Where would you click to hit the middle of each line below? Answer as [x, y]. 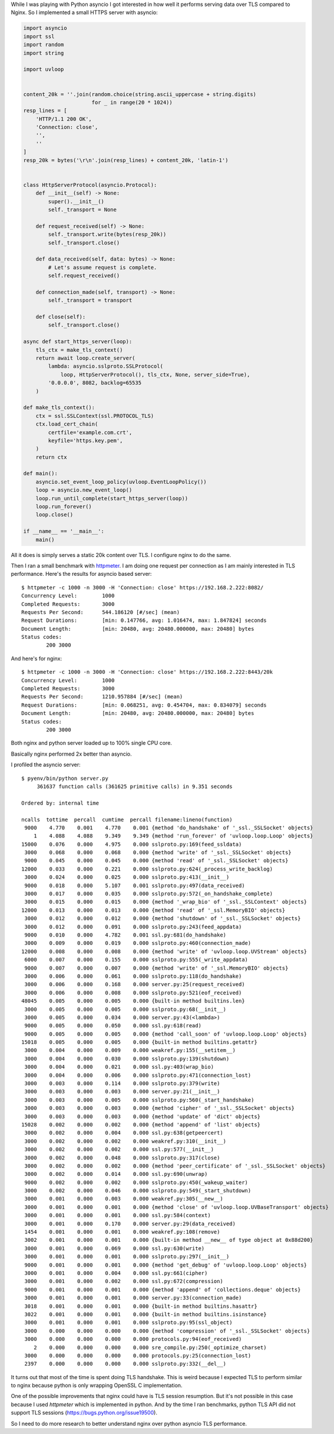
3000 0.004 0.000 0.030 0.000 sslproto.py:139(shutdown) [127, 1059]
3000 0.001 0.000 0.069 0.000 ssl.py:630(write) [115, 1248]
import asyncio [45, 28]
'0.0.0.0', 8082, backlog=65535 [95, 383]
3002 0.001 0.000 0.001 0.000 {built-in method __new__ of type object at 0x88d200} [169, 1240]
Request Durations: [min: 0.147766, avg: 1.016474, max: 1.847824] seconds [144, 621]
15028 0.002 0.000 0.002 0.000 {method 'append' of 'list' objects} [141, 1125]
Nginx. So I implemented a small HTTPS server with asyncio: [85, 12]
